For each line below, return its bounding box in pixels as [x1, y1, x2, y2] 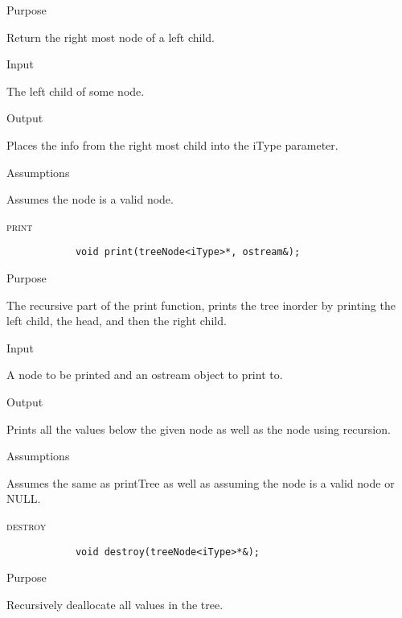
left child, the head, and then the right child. [6, 312, 227, 329]
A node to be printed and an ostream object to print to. [6, 366, 283, 383]
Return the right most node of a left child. [6, 28, 215, 45]
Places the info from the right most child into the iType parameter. [6, 136, 338, 153]
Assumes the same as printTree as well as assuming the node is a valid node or [6, 474, 395, 491]
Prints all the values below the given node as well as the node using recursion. [6, 420, 391, 437]
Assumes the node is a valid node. [6, 191, 174, 208]
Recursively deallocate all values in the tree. [6, 595, 224, 612]
